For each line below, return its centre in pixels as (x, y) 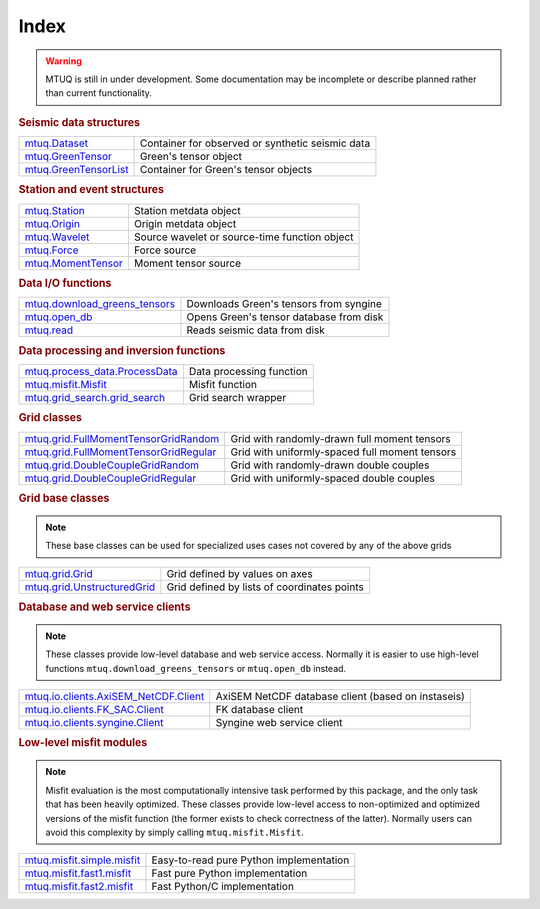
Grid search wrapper (237, 397)
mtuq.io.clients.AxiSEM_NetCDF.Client (114, 697)
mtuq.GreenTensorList (76, 169)
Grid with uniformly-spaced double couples (332, 478)
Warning (63, 61)
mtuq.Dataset (56, 143)
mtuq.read (49, 330)
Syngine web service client (279, 723)
